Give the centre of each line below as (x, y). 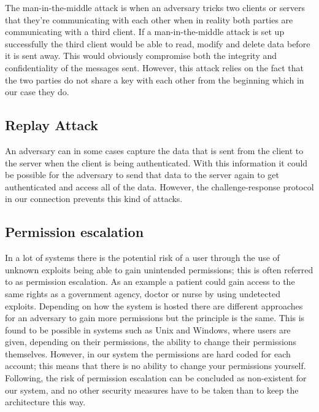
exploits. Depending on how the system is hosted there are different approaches (154, 305)
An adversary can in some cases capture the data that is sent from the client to (154, 150)
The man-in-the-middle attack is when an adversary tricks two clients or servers (155, 7)
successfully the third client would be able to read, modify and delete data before (158, 43)
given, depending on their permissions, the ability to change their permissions (151, 342)
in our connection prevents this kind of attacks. (94, 199)
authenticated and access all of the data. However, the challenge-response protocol (159, 186)
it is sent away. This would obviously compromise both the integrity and (141, 56)
